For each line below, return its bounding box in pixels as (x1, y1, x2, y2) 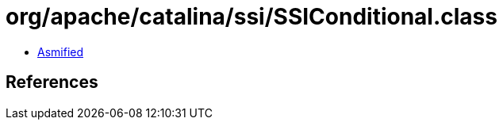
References (6, 72, 98, 93)
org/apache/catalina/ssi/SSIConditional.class (6, 3, 497, 30)
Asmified (37, 44, 84, 59)
